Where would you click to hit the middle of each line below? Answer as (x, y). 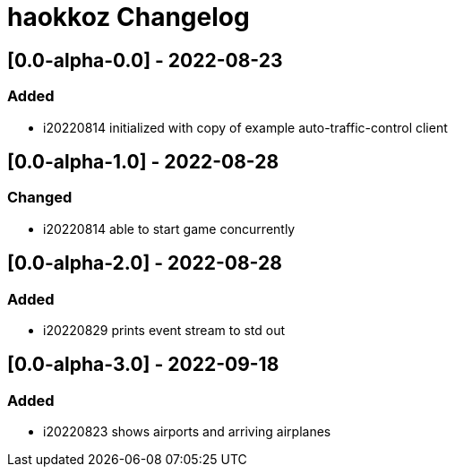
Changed (40, 198)
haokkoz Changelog (129, 17)
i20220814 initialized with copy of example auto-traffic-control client (245, 127)
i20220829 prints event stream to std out (164, 330)
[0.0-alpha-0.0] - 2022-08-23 (145, 60)
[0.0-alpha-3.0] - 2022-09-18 (143, 365)
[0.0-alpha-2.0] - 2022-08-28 (145, 263)
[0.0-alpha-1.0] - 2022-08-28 (143, 161)
